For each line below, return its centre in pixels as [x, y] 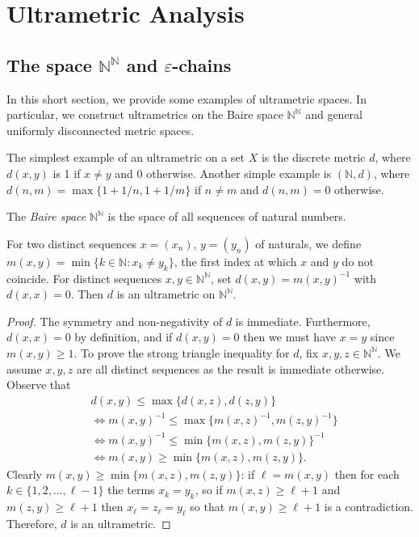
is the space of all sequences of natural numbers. [227, 216]
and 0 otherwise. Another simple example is [223, 173]
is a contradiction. [369, 507]
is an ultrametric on [166, 294]
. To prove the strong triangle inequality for [182, 352]
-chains [202, 64]
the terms [131, 490]
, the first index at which [235, 261]
